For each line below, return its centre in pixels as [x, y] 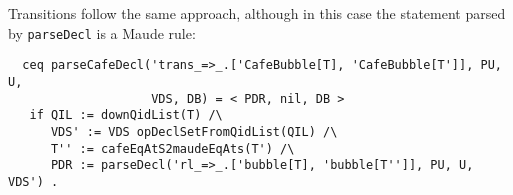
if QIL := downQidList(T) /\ [126, 115]
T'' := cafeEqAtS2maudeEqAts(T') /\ [172, 148]
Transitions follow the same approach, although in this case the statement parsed [257, 13]
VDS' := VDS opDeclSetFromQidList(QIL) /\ [194, 131]
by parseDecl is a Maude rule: [102, 32]
